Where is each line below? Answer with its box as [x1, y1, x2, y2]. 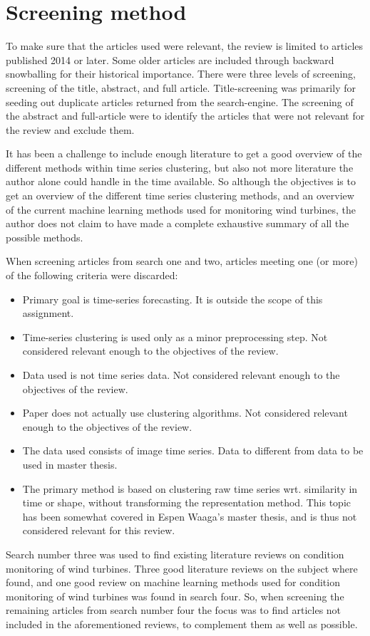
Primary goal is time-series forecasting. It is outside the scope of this [22, 291, 323, 306]
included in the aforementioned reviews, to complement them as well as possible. [6, 616, 358, 631]
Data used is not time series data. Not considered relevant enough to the [22, 367, 340, 382]
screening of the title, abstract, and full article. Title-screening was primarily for [6, 80, 356, 95]
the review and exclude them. [6, 122, 135, 137]
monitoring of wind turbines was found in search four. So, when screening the [6, 588, 344, 603]
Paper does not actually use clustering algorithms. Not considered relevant [22, 405, 348, 420]
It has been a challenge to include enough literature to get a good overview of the [6, 146, 362, 161]
